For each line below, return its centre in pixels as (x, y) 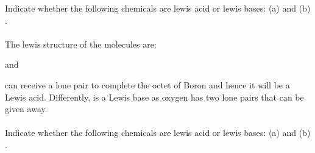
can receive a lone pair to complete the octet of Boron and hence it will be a (147, 84)
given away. (26, 109)
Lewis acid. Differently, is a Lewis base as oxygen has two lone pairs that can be (154, 97)
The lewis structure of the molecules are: (81, 44)
